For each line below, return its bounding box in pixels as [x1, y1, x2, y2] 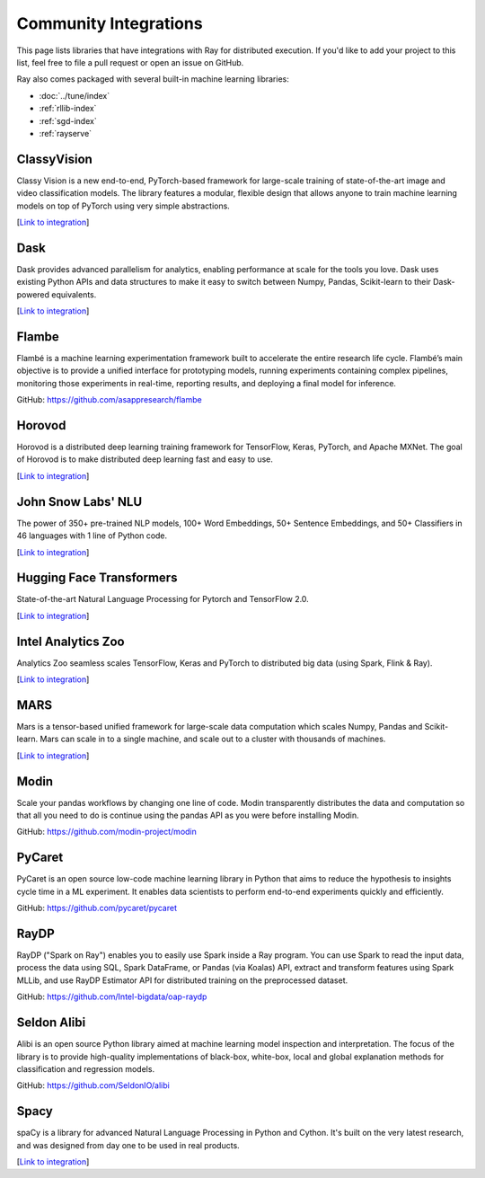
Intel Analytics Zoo [16, 633, 125, 649]
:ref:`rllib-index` [39, 103, 97, 114]
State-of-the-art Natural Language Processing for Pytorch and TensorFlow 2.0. [16, 594, 309, 605]
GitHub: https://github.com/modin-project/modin [16, 827, 198, 837]
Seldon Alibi [16, 1015, 86, 1031]
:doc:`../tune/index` [39, 90, 110, 101]
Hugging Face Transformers [16, 571, 178, 586]
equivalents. [50, 288, 97, 300]
